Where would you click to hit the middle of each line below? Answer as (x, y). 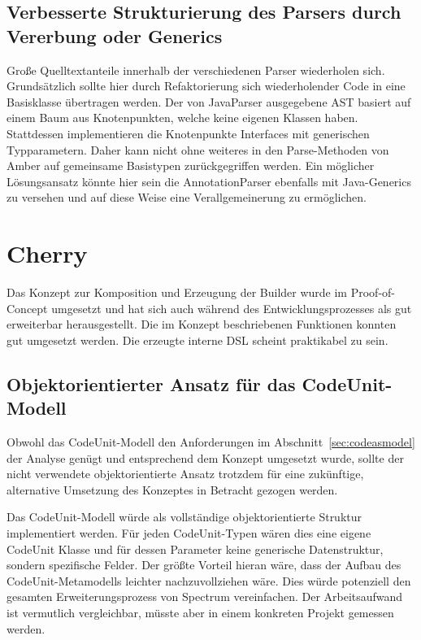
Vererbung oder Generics (115, 35)
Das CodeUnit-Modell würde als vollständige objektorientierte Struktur (184, 517)
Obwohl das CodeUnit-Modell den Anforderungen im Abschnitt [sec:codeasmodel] (211, 442)
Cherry (47, 253)
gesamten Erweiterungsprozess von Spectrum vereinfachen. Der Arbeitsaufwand (205, 596)
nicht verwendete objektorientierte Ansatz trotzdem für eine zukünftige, (185, 474)
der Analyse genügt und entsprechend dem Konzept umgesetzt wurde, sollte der (205, 457)
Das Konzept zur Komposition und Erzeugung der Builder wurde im (177, 292)
